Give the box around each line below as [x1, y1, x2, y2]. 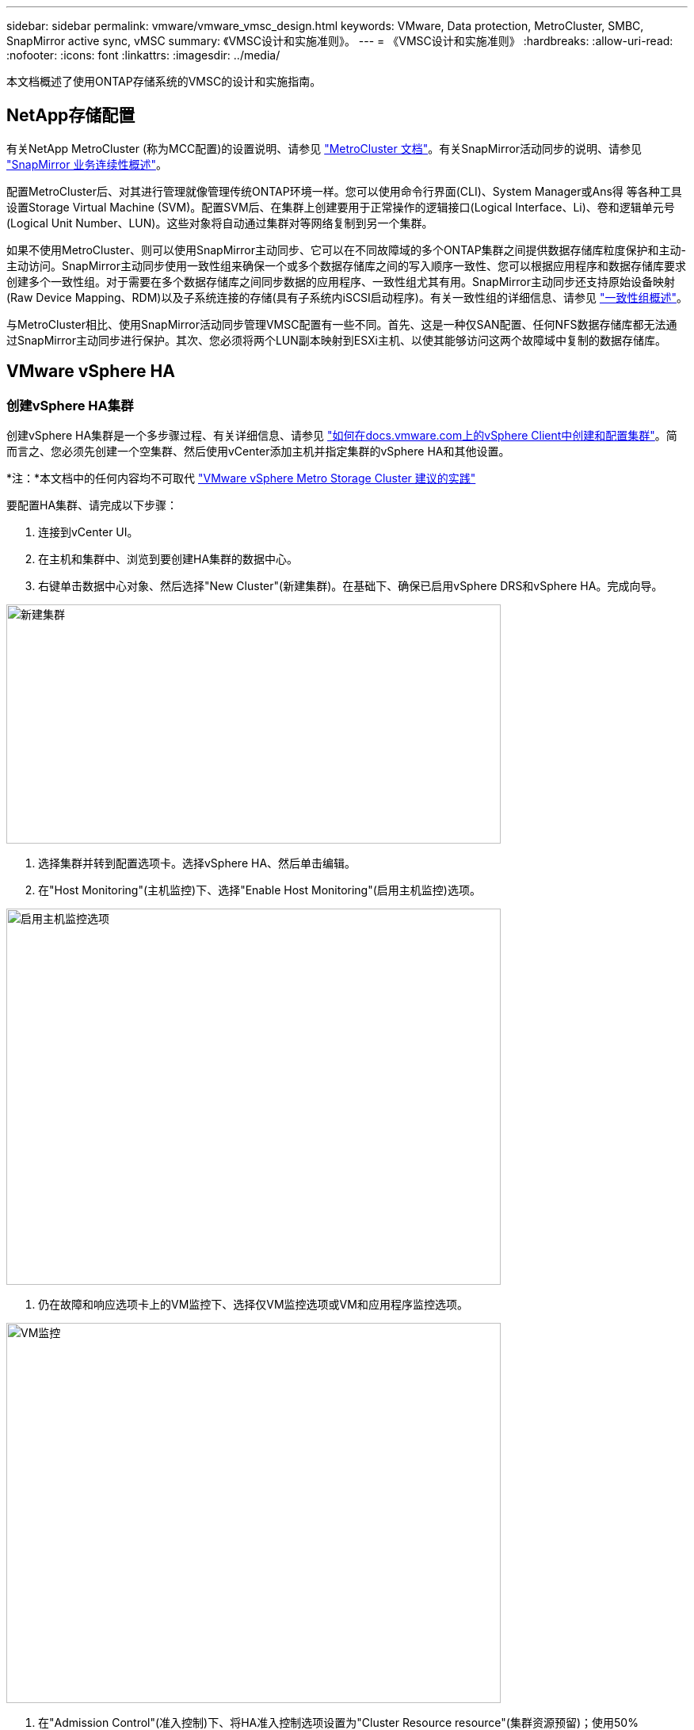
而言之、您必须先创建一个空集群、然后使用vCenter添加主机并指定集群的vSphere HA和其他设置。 [6, 444, 510, 459]
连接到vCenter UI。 [38, 525, 139, 539]
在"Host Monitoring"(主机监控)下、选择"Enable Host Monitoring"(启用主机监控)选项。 [38, 883, 481, 897]
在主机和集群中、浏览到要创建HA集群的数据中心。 [38, 552, 299, 566]
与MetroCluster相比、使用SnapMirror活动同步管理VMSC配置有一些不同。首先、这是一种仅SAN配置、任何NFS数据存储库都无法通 [6, 317, 677, 331]
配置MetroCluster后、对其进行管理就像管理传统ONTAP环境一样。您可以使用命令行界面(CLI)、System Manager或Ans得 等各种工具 [6, 184, 682, 198]
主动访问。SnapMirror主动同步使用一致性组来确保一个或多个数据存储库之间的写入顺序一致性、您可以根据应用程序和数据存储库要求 [6, 258, 686, 272]
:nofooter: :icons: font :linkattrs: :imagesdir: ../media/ [6, 48, 280, 62]
